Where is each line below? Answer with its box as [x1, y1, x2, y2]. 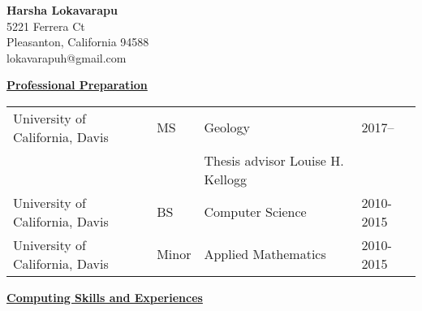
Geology [204, 118, 251, 137]
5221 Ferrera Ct [6, 17, 85, 34]
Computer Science [204, 202, 307, 222]
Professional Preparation [6, 76, 148, 93]
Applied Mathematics [204, 244, 326, 264]
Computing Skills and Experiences [6, 288, 203, 305]
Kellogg [204, 169, 247, 188]
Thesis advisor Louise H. [204, 150, 344, 170]
